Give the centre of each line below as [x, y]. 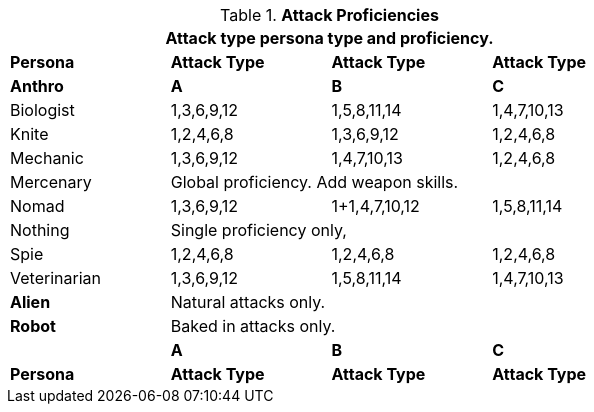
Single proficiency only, [258, 230]
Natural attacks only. [248, 302]
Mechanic [47, 158]
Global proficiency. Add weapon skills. [314, 182]
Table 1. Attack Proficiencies [329, 15]
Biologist [42, 110]
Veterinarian [55, 278]
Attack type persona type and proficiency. [329, 38]
